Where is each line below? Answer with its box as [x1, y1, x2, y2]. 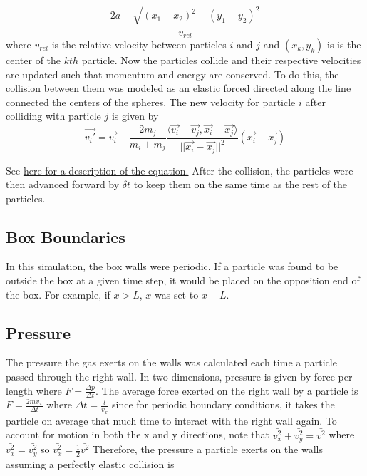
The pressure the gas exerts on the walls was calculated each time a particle [6, 355, 337, 370]
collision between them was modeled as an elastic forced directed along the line [6, 81, 351, 95]
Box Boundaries [6, 225, 125, 247]
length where [6, 383, 62, 398]
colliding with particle [6, 108, 101, 123]
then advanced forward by [6, 177, 120, 192]
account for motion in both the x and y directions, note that [6, 427, 270, 442]
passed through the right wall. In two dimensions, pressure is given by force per [6, 369, 353, 384]
